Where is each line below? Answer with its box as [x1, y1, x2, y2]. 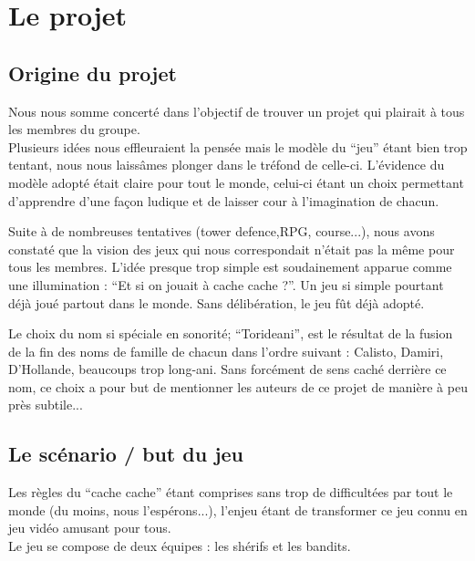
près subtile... [8, 395, 83, 414]
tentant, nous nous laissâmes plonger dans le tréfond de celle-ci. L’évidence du [8, 155, 445, 174]
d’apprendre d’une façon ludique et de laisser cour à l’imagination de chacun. [8, 191, 439, 210]
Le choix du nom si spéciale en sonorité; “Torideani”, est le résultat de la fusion [8, 324, 453, 343]
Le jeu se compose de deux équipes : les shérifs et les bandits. [8, 536, 351, 556]
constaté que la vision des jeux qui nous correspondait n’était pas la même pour [8, 239, 455, 258]
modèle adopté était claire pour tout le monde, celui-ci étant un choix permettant [8, 172, 464, 192]
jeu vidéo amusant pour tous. [8, 518, 171, 537]
